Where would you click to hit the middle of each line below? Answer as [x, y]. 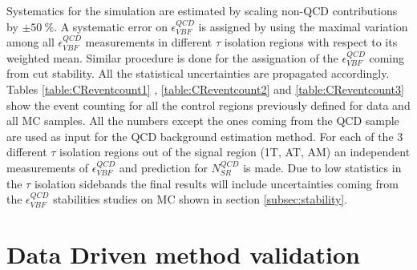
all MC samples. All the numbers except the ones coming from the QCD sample [203, 121]
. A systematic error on [111, 26]
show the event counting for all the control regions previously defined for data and [208, 105]
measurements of [48, 167]
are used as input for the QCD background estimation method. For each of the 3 [205, 136]
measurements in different [149, 42]
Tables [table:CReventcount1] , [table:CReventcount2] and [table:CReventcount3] [205, 89]
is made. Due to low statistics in [322, 167]
